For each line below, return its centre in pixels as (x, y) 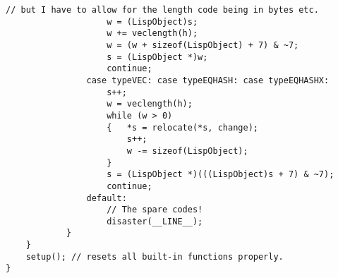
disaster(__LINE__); (155, 221)
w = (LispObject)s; (152, 22)
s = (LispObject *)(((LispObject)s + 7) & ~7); (221, 175)
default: (107, 198)
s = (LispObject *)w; (157, 57)
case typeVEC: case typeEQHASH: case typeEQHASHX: (208, 80)
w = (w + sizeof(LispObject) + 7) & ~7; (203, 45)
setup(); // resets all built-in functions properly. (155, 256)
